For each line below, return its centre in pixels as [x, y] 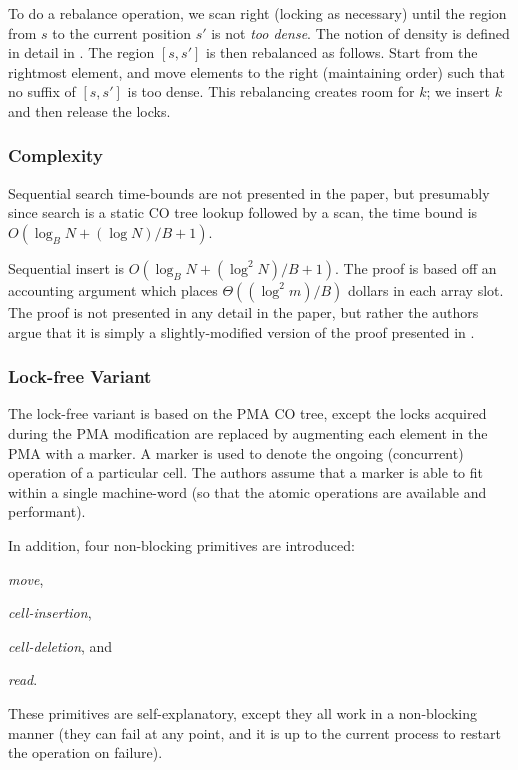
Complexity [55, 155]
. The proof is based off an [415, 267]
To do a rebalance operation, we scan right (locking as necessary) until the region [257, 13]
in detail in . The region [81, 52]
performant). [47, 511]
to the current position [121, 32]
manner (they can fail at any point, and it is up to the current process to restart [254, 732]
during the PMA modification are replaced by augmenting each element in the [248, 432]
